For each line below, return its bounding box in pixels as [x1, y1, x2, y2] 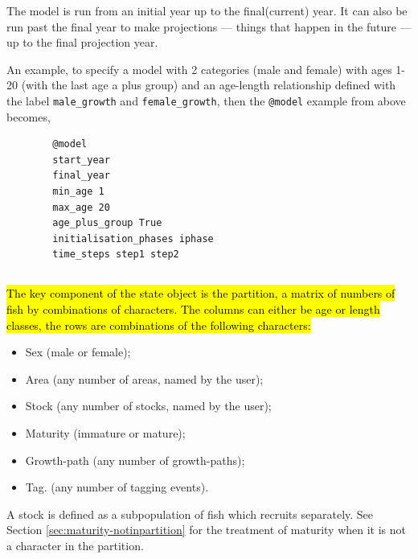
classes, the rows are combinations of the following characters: [6, 316, 311, 333]
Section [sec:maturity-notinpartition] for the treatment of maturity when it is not [6, 521, 407, 538]
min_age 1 [52, 186, 104, 197]
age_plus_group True [52, 217, 162, 229]
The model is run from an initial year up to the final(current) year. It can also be [6, 2, 408, 18]
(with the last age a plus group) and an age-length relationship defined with [21, 76, 396, 93]
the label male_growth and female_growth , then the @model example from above [6, 92, 406, 109]
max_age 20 [52, 201, 110, 213]
